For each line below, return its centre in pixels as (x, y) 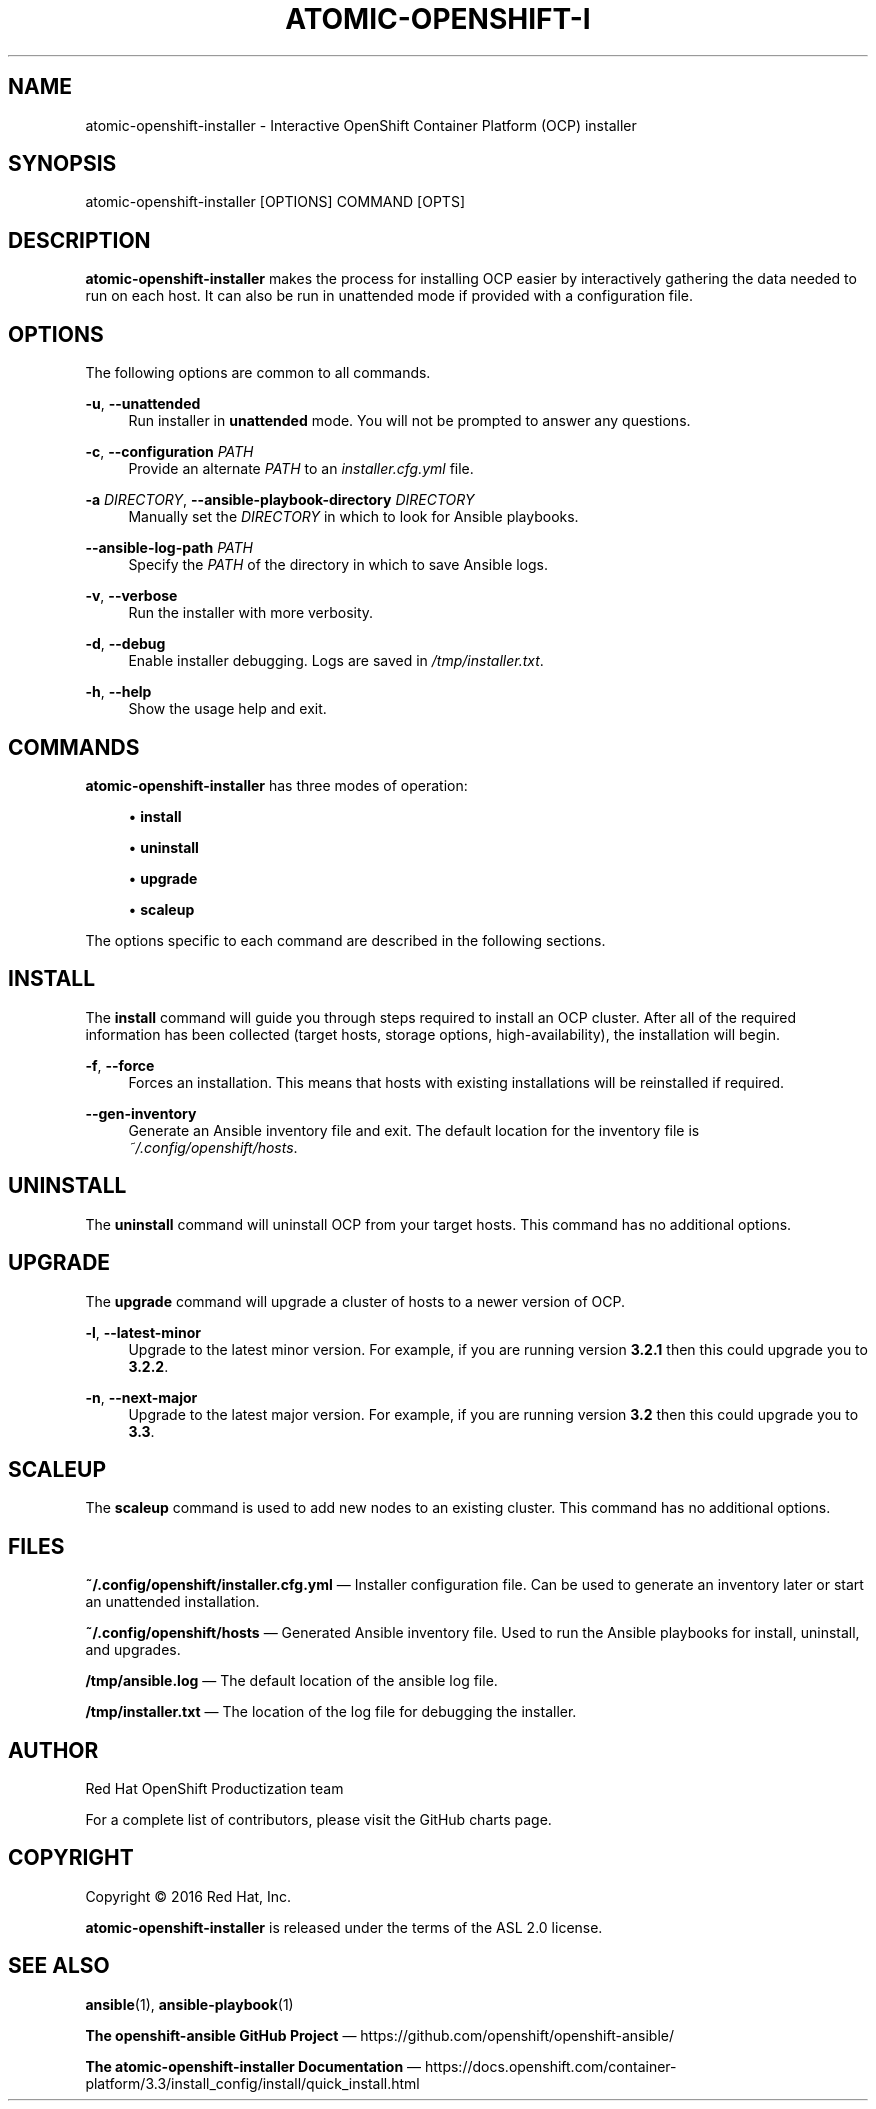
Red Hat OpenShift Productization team (214, 1789)
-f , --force (120, 1065)
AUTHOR (53, 1750)
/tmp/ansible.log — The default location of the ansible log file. (291, 1681)
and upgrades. (133, 1650)
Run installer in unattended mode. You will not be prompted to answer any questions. (409, 421)
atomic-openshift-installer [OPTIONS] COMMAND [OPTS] (275, 202)
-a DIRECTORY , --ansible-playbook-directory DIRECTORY (280, 500)
